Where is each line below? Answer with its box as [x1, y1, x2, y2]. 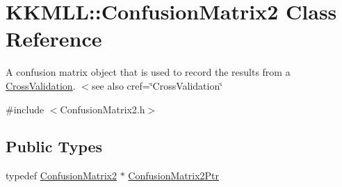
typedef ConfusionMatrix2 [6, 168, 117, 183]
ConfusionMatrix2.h [60, 101, 145, 116]
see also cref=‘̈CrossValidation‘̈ [91, 78, 223, 92]
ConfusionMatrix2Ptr [128, 168, 220, 183]
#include [6, 101, 44, 116]
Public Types [6, 136, 103, 157]
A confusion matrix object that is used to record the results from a [6, 65, 291, 79]
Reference [6, 24, 102, 53]
